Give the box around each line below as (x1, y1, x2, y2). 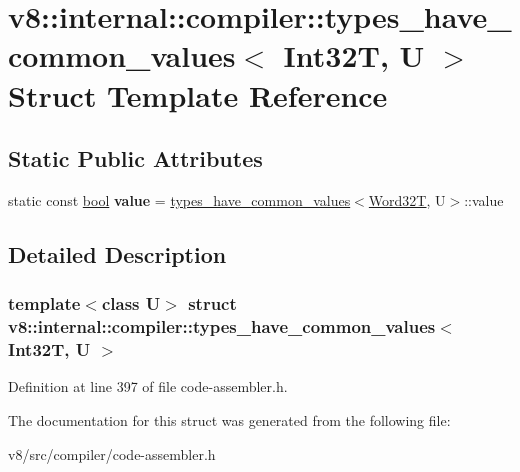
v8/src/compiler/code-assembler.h (8, 443, 216, 464)
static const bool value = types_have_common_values (8, 189, 351, 210)
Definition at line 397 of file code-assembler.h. (8, 376, 288, 397)
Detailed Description (8, 238, 227, 269)
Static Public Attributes (8, 143, 263, 174)
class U (101, 291, 161, 316)
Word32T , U (368, 189, 446, 210)
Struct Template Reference (8, 74, 388, 115)
